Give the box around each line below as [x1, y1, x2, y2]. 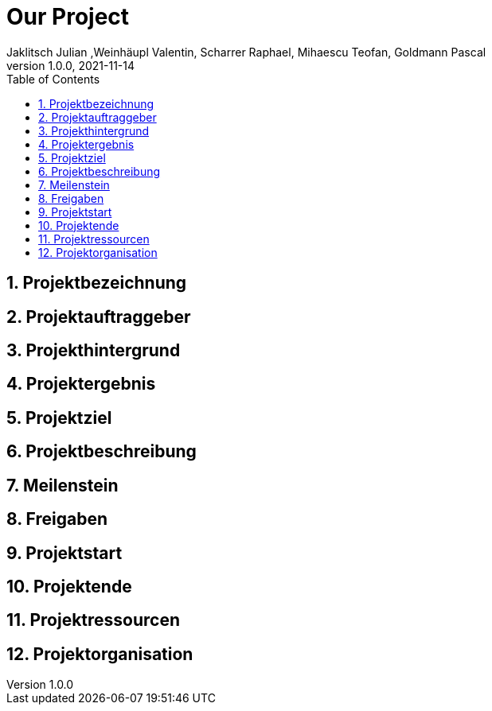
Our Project [6, 3, 130, 30]
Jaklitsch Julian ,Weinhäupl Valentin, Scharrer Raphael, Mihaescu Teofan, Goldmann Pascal [6, 45, 486, 59]
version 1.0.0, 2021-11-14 [6, 58, 135, 72]
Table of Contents [6, 72, 100, 86]
